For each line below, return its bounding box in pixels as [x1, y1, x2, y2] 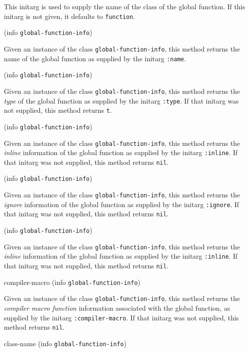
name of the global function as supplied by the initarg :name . [4, 53, 186, 63]
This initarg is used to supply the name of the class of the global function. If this [4, 1, 246, 11]
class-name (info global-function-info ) [4, 338, 126, 348]
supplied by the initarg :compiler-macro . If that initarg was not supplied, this [4, 312, 239, 322]
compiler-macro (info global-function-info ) [4, 277, 141, 287]
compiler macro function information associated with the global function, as [4, 303, 230, 313]
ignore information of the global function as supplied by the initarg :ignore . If [4, 199, 239, 209]
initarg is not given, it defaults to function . [4, 11, 135, 21]
